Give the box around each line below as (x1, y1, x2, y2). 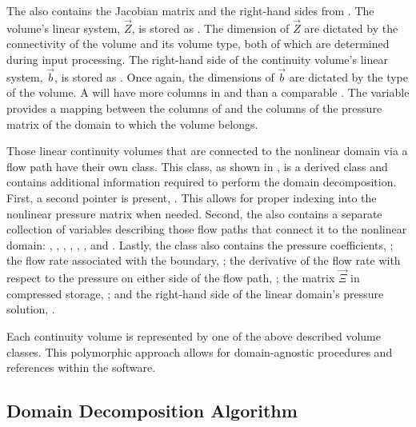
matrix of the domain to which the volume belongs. (6, 115, 258, 132)
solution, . (6, 301, 55, 317)
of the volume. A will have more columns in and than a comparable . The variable (6, 84, 410, 101)
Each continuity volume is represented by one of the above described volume (6, 327, 381, 344)
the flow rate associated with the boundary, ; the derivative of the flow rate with (6, 252, 401, 269)
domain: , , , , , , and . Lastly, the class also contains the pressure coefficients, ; (6, 236, 394, 253)
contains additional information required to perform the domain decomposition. (6, 174, 397, 190)
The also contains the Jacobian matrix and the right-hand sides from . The (6, 2, 374, 18)
